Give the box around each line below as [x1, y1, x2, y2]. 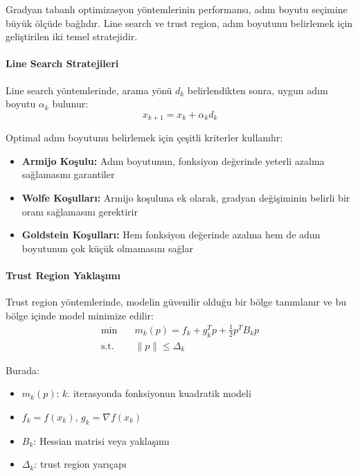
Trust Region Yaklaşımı [6, 267, 120, 282]
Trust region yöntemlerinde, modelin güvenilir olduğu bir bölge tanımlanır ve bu [6, 294, 346, 309]
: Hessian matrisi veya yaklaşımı [33, 433, 170, 448]
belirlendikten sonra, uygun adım [187, 82, 328, 97]
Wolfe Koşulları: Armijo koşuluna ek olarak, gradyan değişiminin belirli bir [21, 191, 350, 204]
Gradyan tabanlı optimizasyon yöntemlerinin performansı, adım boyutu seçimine [6, 2, 348, 16]
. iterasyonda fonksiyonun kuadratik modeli [67, 386, 251, 400]
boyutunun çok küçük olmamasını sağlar [21, 240, 193, 255]
